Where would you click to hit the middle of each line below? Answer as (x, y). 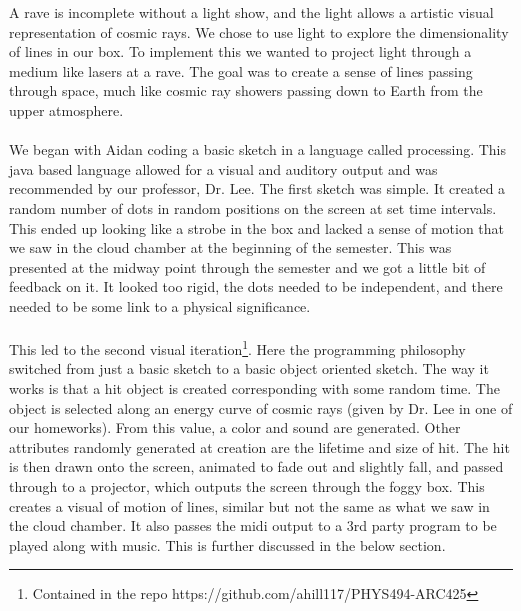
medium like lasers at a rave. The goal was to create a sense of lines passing (241, 70)
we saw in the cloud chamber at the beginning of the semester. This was (230, 247)
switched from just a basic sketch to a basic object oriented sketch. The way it (249, 368)
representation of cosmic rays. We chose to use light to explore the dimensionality (259, 31)
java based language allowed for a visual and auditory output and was (223, 168)
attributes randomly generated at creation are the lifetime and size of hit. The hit (259, 446)
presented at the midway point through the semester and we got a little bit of (247, 266)
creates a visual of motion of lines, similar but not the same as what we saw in (249, 505)
